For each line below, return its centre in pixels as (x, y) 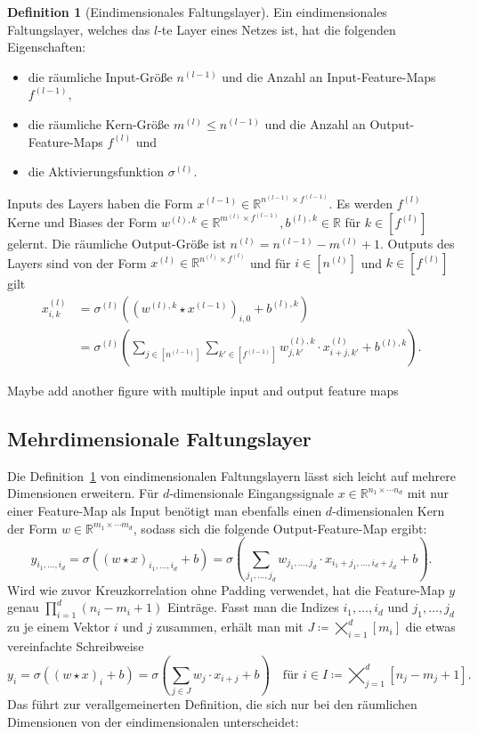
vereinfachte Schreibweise (76, 646)
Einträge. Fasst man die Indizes (253, 607)
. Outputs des (417, 243)
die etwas (430, 627)
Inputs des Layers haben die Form (100, 203)
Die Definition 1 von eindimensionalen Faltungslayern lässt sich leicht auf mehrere (231, 475)
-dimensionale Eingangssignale (251, 493)
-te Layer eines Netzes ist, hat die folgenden (277, 29)
